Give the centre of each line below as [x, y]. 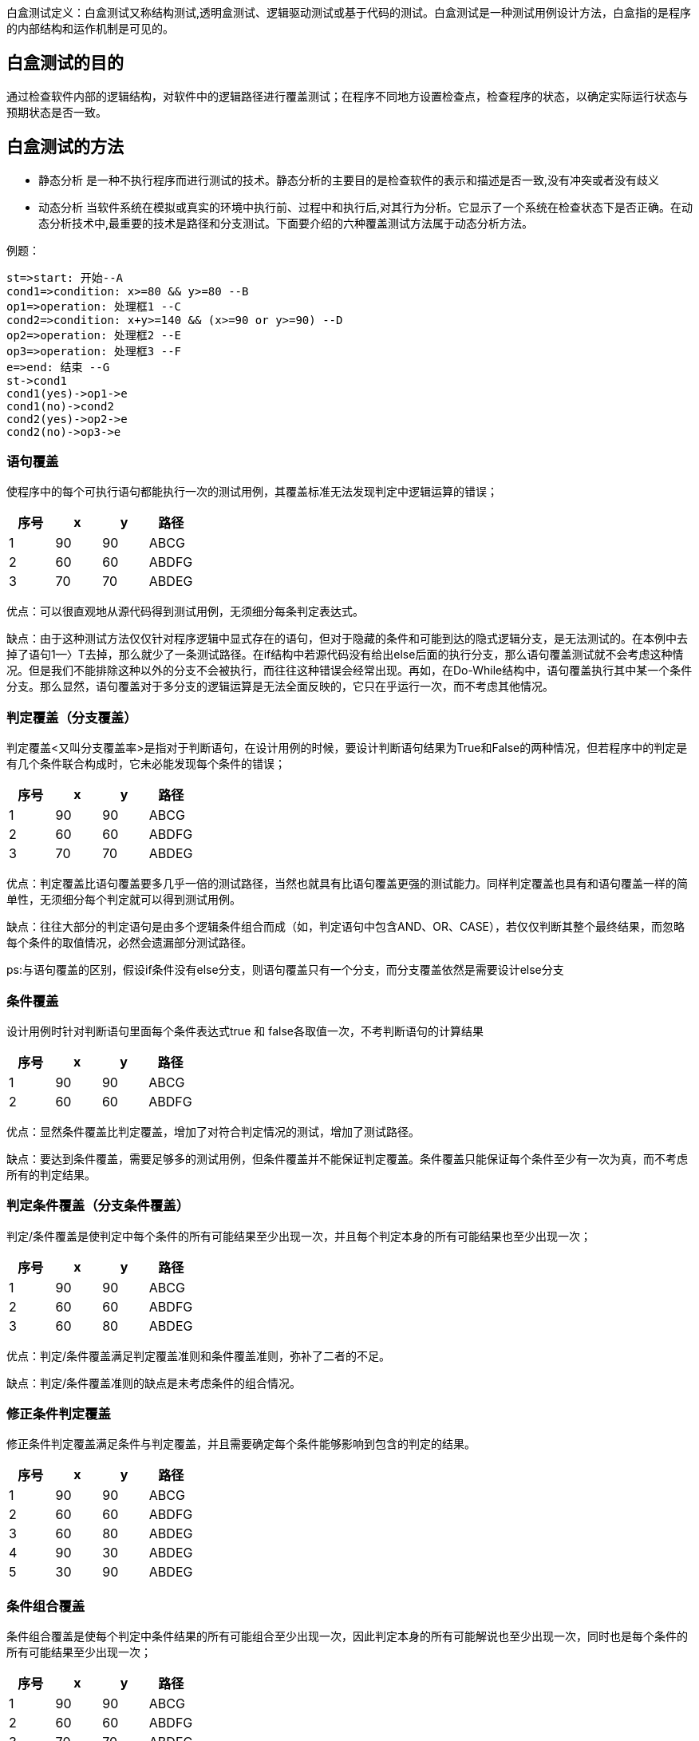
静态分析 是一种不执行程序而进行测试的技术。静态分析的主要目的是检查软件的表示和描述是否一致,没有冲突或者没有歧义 [349, 180]
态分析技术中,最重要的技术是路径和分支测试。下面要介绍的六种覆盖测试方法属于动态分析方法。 [286, 223]
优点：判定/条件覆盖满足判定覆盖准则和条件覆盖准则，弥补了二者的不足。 [199, 1355]
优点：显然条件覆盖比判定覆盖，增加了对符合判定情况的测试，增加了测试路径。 [213, 1131]
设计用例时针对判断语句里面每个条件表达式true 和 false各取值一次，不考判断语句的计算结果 [245, 1031]
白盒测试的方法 [65, 147]
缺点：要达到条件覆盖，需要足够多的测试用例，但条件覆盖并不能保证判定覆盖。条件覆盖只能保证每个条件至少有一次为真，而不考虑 [347, 1158]
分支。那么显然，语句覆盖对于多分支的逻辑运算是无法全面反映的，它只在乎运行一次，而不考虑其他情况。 [280, 687]
